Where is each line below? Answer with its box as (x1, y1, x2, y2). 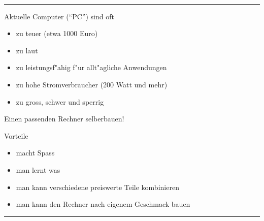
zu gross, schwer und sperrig (16, 96, 104, 107)
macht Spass (16, 147, 55, 158)
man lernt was (16, 164, 60, 175)
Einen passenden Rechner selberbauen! (4, 113, 124, 124)
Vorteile (4, 130, 28, 141)
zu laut (16, 45, 38, 55)
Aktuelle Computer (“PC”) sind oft (4, 11, 114, 21)
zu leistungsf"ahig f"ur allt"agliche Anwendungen (16, 62, 167, 73)
